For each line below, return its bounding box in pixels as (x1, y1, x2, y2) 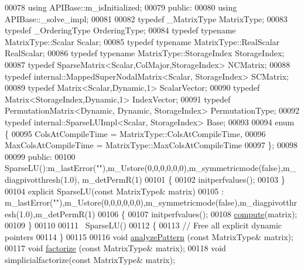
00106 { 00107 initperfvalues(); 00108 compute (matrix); (98, 207, 298, 220)
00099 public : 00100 (5, 150, 76, 162)
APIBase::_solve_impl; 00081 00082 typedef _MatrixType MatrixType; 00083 (5, 12, 288, 25)
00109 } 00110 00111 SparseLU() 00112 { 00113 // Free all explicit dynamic (5, 219, 282, 231)
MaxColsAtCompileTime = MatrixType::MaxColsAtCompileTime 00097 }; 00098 (5, 139, 298, 151)
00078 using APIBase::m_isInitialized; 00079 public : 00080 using (5, 1, 237, 13)
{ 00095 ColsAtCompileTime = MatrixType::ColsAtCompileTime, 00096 (5, 127, 266, 139)
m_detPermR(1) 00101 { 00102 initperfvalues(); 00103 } (82, 173, 285, 185)
